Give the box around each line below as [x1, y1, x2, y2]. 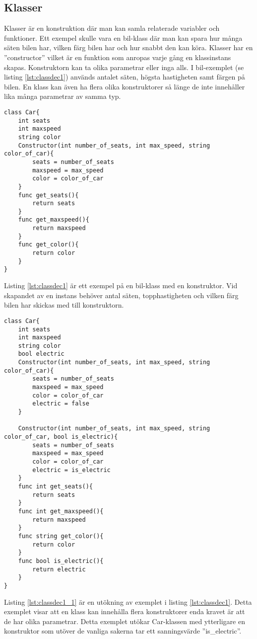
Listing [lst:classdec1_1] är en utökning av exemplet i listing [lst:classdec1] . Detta [4, 596, 252, 607]
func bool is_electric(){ [18, 557, 104, 564]
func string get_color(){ [18, 532, 104, 540]
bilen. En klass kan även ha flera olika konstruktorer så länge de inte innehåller [4, 81, 245, 91]
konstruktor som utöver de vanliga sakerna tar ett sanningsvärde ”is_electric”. [4, 626, 242, 636]
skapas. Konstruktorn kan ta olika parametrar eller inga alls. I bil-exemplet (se [4, 62, 244, 72]
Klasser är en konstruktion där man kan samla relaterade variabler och [4, 23, 220, 33]
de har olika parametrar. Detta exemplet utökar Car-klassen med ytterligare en [4, 616, 245, 626]
